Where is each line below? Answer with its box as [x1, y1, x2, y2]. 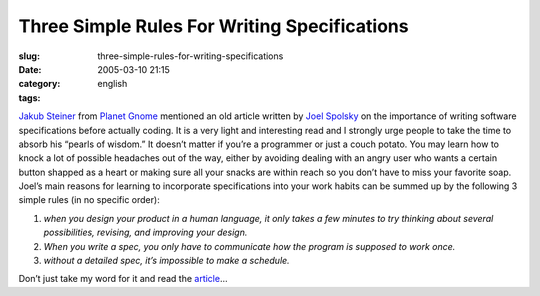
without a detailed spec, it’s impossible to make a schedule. [43, 255, 290, 267]
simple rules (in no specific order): [18, 194, 160, 206]
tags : [18, 91, 41, 104]
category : [18, 78, 61, 90]
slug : [18, 50, 40, 62]
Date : [18, 63, 42, 75]
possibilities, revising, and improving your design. [43, 226, 248, 239]
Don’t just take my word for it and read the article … [18, 273, 229, 285]
